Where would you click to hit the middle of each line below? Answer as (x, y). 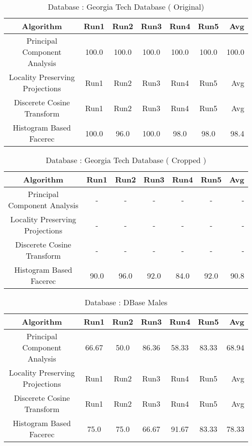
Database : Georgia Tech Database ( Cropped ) (126, 160)
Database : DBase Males (126, 302)
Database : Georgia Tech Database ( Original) (126, 7)
